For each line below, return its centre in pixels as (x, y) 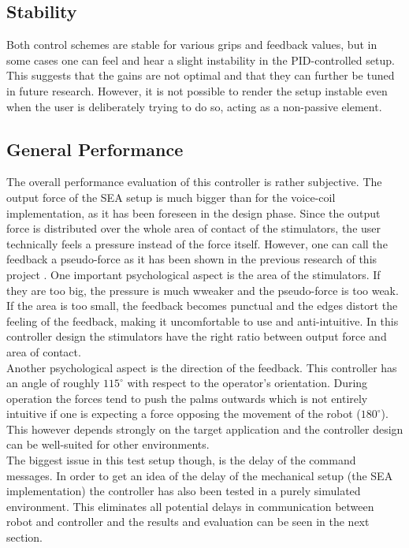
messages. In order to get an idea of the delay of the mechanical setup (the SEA (200, 475)
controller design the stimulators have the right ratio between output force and (197, 336)
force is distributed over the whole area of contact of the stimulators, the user (194, 228)
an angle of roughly (53, 383)
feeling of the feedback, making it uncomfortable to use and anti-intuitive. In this (203, 321)
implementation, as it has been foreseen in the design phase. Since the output (193, 212)
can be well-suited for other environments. (108, 444)
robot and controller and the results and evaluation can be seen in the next (188, 522)
